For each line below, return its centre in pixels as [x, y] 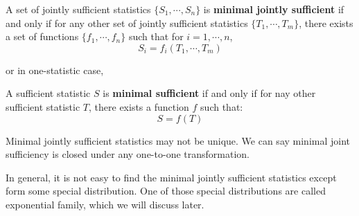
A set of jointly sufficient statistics [78, 9]
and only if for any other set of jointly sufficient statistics [127, 22]
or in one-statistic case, [55, 70]
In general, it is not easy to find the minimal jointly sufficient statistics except [171, 177]
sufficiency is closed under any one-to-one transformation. [128, 154]
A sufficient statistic [48, 93]
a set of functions [42, 36]
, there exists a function [139, 106]
